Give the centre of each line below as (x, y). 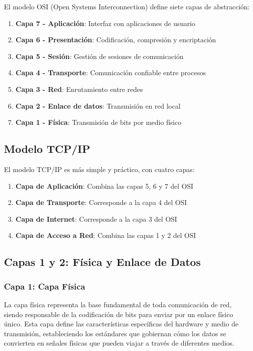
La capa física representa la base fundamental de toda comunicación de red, (118, 304)
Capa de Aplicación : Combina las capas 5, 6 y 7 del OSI (104, 186)
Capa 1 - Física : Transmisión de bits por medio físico (98, 122)
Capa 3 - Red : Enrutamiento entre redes (79, 89)
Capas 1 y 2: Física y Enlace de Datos (102, 262)
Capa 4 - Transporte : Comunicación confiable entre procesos (111, 73)
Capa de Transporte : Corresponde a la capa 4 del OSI (101, 202)
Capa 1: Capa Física (45, 286)
